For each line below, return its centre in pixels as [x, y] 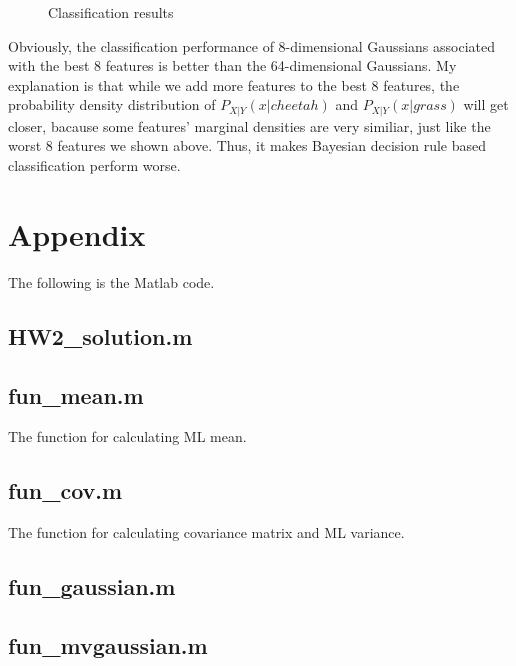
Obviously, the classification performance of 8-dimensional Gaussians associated [251, 45]
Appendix [77, 233]
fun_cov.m [65, 490]
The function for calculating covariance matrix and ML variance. [206, 532]
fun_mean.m [76, 394]
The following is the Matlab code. [111, 281]
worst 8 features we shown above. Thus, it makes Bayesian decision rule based [247, 145]
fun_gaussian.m [92, 586]
